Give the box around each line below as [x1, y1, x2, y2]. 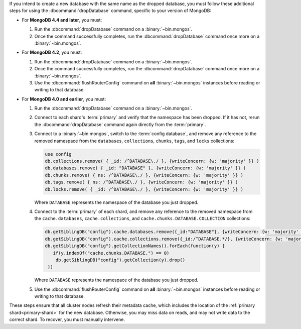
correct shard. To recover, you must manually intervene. [9, 316, 125, 322]
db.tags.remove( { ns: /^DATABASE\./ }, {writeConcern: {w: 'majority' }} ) [45, 179, 238, 185]
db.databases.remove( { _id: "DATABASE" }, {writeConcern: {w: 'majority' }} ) [45, 165, 246, 171]
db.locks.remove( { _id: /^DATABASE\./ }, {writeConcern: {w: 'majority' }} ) [45, 186, 243, 192]
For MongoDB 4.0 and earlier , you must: [22, 96, 106, 102]
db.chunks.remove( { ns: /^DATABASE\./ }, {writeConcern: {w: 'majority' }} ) [45, 172, 243, 178]
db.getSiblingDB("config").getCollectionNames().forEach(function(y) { [45, 243, 225, 249]
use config [45, 151, 72, 157]
